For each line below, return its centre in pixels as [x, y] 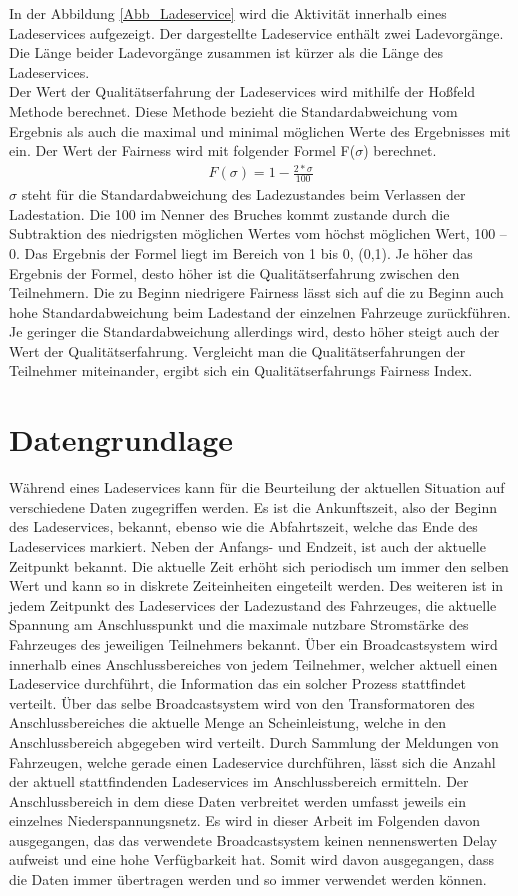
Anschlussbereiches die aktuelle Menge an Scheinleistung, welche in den [228, 722]
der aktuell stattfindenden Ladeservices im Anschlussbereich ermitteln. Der [239, 781]
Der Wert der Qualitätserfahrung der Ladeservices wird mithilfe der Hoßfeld [242, 91]
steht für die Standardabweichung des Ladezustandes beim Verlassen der [243, 194]
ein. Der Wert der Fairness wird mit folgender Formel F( [182, 150]
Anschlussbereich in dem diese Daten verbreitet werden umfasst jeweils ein [238, 800]
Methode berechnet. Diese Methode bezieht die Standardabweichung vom [233, 110]
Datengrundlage [121, 439]
